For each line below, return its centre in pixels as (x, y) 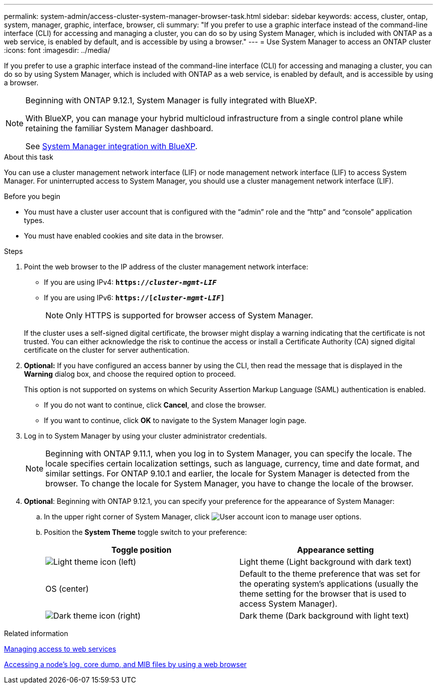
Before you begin (32, 196)
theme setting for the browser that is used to (323, 594)
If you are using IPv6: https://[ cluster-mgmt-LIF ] (134, 298)
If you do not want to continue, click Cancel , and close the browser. (155, 405)
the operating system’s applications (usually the (329, 584)
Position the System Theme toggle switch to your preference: (145, 532)
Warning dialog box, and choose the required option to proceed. (130, 374)
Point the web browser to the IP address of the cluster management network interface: (166, 267)
